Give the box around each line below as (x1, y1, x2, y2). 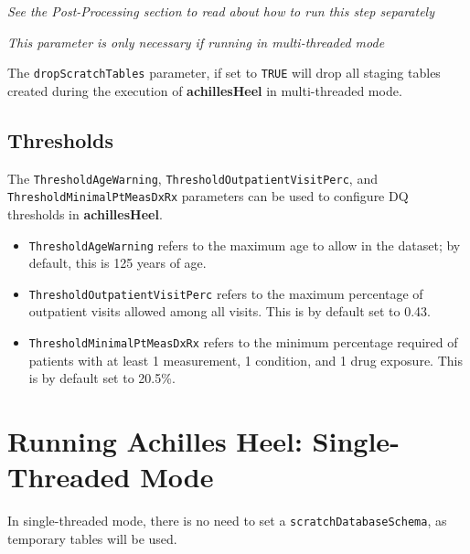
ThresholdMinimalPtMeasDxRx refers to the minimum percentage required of (28, 333, 458, 352)
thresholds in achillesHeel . (7, 204, 163, 223)
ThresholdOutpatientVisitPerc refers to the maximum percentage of (28, 283, 423, 303)
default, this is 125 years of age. (28, 253, 207, 272)
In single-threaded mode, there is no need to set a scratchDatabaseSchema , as (7, 511, 447, 530)
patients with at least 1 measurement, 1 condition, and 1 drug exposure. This (28, 350, 463, 369)
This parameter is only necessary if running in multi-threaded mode (7, 32, 385, 51)
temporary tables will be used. (7, 528, 177, 548)
